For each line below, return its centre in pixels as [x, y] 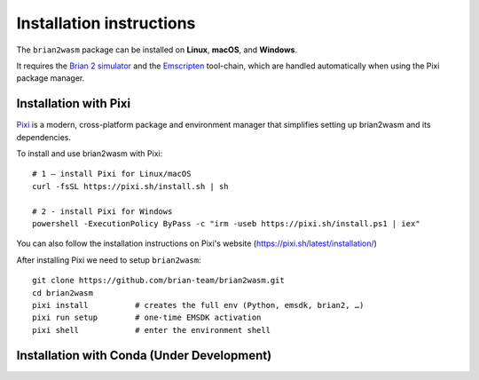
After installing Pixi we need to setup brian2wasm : [109, 260]
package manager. [51, 78]
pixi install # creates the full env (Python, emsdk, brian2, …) [198, 305]
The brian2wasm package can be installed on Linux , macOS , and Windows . [157, 50]
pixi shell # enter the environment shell [151, 330]
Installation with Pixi [74, 103]
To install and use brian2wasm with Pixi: [90, 154]
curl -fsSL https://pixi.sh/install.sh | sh [131, 186]
